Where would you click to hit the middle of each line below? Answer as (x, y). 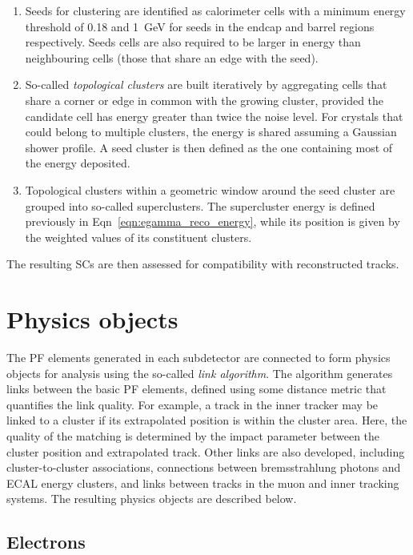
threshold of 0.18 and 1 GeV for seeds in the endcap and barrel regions (200, 26)
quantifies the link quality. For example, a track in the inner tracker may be (192, 404)
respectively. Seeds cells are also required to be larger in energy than (193, 42)
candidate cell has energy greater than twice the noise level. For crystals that (214, 116)
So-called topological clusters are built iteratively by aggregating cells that (206, 84)
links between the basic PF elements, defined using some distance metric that (196, 389)
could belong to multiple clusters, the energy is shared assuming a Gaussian (211, 132)
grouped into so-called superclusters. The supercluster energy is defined (200, 205)
